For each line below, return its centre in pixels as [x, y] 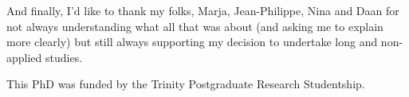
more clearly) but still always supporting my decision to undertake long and [192, 42]
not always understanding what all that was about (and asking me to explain [195, 26]
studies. [64, 57]
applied [24, 57]
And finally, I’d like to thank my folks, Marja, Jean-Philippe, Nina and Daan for [203, 10]
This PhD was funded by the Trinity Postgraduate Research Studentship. [186, 84]
